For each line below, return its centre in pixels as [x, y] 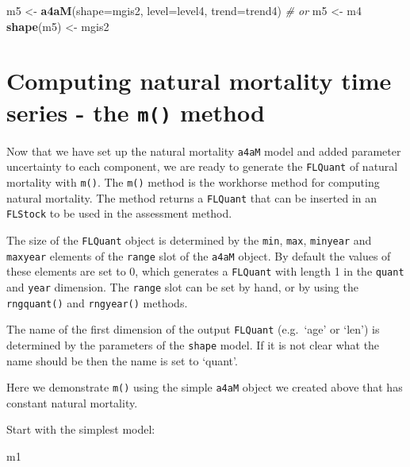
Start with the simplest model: [81, 429]
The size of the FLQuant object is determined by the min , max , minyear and [189, 239]
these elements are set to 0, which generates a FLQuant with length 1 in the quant [205, 271]
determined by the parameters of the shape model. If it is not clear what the [193, 344]
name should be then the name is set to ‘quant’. [122, 360]
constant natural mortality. [72, 402]
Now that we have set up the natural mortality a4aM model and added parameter [204, 151]
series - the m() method [136, 112]
